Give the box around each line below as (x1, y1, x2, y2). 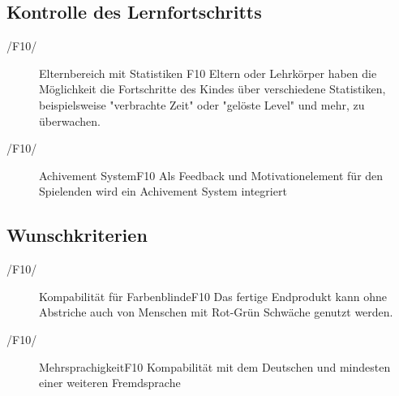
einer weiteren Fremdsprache (39, 374, 181, 391)
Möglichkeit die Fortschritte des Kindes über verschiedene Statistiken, (39, 80, 386, 97)
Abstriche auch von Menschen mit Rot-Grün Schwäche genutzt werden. (39, 303, 393, 321)
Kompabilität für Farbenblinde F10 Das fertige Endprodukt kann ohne (39, 287, 387, 304)
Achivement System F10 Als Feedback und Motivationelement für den (39, 166, 384, 183)
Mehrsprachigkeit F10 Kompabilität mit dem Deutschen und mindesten (39, 358, 391, 375)
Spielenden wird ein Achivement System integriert (39, 183, 287, 200)
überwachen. (39, 112, 101, 129)
